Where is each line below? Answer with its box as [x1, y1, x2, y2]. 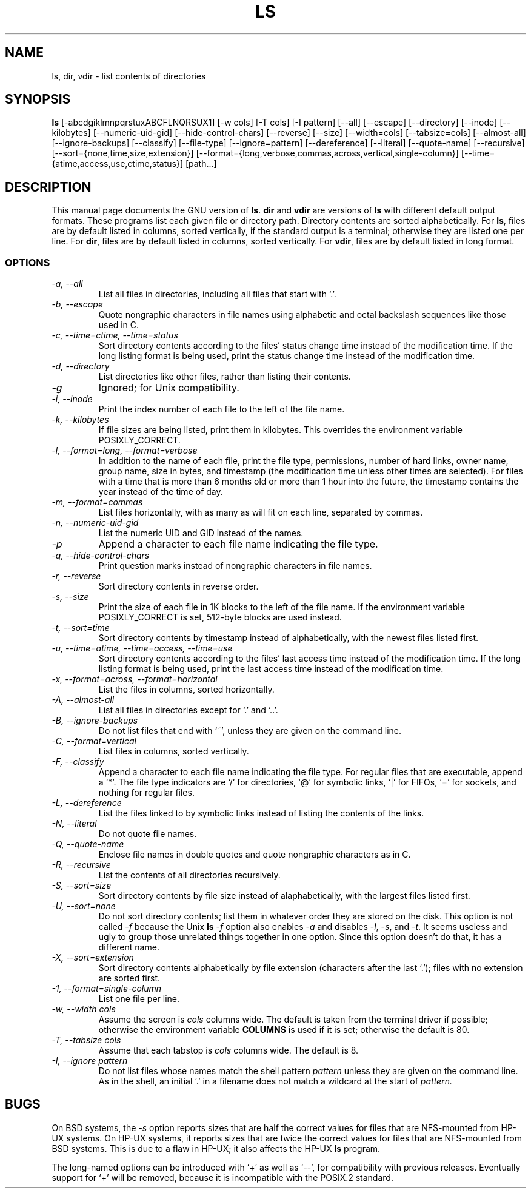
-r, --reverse [52, 571, 101, 582]
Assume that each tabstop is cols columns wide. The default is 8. [98, 1045, 359, 1056]
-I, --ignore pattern [52, 1055, 128, 1066]
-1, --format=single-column [52, 983, 162, 994]
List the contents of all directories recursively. [98, 870, 281, 881]
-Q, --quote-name [52, 839, 124, 850]
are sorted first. [98, 973, 161, 984]
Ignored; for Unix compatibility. [98, 381, 239, 394]
